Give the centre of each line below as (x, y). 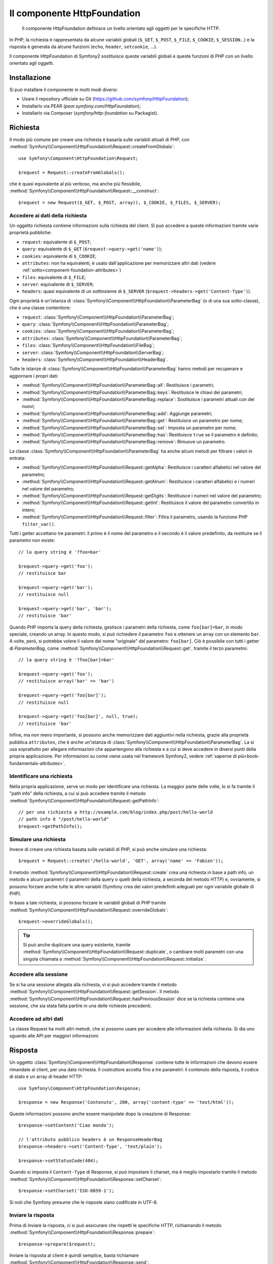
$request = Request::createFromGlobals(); (72, 172)
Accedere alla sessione (39, 974)
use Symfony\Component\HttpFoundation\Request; (78, 158)
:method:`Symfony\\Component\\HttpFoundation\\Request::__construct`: (84, 191)
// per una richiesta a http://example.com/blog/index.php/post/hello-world (116, 812)
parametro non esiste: (32, 540)
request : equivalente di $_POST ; (57, 242)
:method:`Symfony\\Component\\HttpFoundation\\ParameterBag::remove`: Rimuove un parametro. (124, 442)
